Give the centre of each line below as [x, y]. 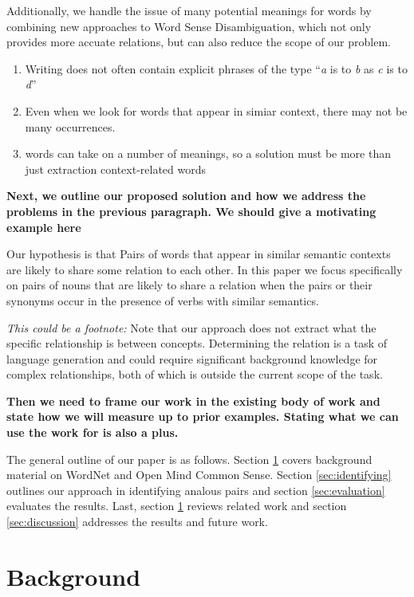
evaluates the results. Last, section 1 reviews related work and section [177, 506]
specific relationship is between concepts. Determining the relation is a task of [197, 343]
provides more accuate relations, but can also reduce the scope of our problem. [199, 42]
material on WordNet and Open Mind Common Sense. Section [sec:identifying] [199, 475]
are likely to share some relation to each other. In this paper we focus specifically [205, 269]
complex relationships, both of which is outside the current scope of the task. [195, 374]
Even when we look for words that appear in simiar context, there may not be [216, 110]
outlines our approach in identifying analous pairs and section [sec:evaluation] [196, 490]
